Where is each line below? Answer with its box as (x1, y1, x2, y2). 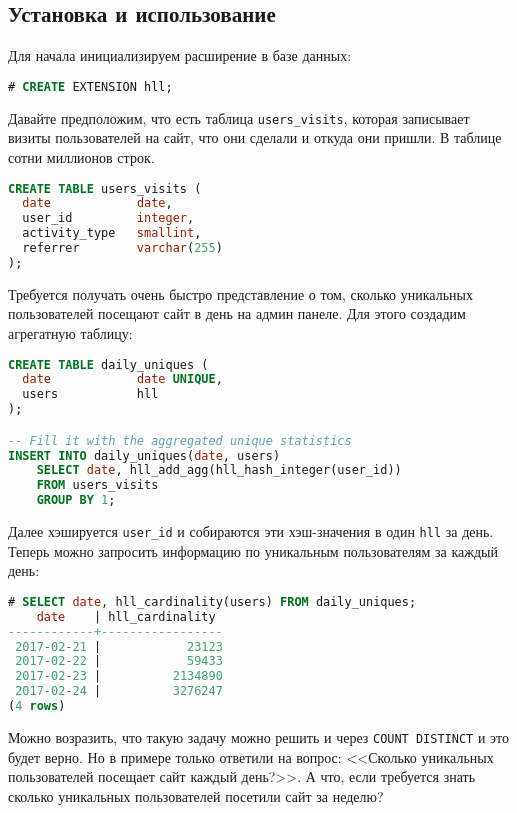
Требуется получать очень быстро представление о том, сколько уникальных (8, 283, 473, 304)
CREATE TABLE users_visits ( (8, 181, 202, 196)
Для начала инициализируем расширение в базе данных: (8, 45, 352, 66)
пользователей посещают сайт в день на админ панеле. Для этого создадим (8, 303, 466, 324)
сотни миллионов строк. (8, 146, 155, 167)
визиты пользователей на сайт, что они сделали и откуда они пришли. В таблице (8, 127, 502, 148)
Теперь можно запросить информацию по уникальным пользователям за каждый (8, 540, 498, 561)
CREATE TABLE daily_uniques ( (8, 357, 209, 372)
